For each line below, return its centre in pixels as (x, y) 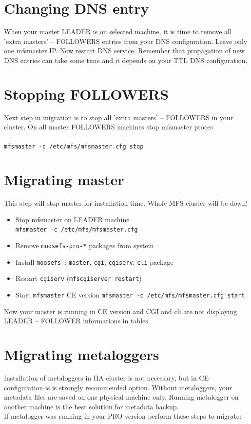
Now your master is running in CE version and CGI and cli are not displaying (120, 311)
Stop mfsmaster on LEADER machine (72, 219)
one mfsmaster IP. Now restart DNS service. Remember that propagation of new (124, 51)
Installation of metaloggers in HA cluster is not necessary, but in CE (106, 377)
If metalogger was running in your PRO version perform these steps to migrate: (123, 416)
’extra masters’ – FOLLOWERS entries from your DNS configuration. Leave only (126, 41)
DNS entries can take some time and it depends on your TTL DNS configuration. (126, 60)
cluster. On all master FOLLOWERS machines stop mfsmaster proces (109, 127)
